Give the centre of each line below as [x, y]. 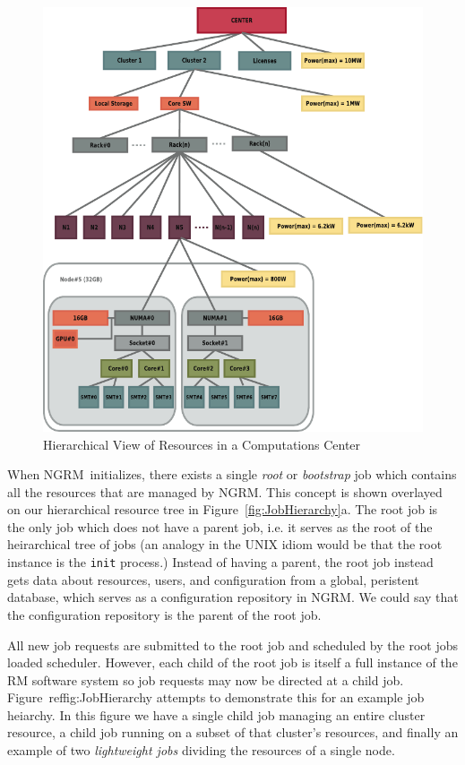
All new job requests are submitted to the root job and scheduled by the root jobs [232, 645]
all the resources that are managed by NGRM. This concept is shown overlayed [225, 491]
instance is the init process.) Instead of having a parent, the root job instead [220, 562]
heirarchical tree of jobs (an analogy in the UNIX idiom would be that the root [225, 544]
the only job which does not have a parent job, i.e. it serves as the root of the [220, 526]
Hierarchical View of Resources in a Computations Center [202, 444]
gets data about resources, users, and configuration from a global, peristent [213, 579]
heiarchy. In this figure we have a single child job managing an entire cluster [216, 714]
